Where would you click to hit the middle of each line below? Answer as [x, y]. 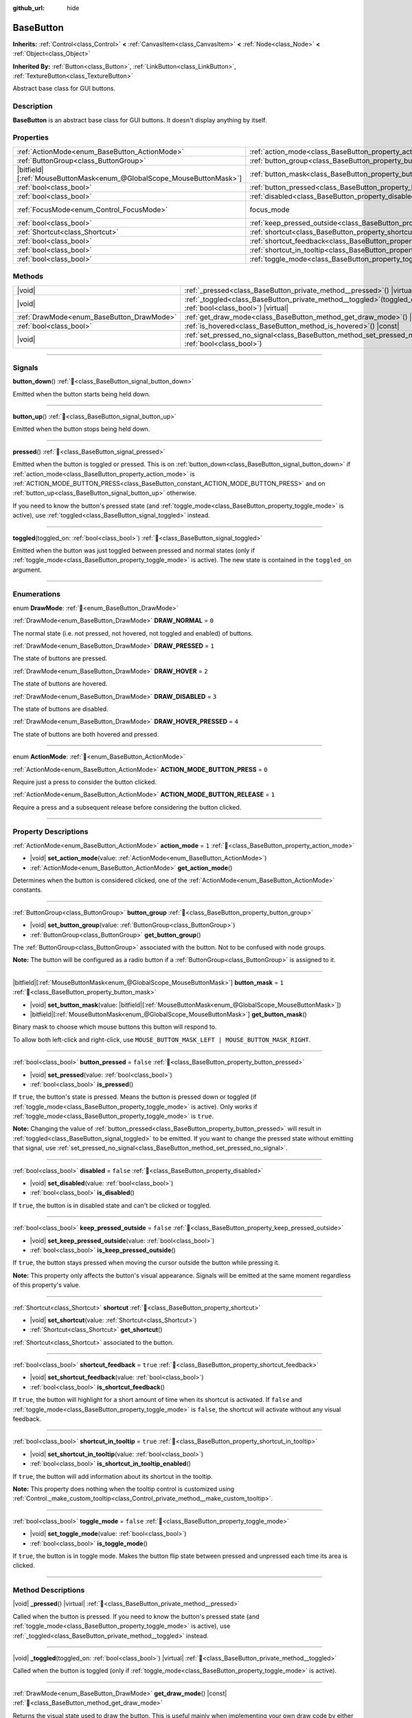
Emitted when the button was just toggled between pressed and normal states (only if [134, 550]
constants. [27, 890]
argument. [27, 570]
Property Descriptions [50, 832]
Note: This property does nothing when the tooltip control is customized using [124, 1489]
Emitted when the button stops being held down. [81, 429]
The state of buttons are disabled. [61, 709]
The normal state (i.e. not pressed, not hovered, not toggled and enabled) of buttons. [133, 633]
